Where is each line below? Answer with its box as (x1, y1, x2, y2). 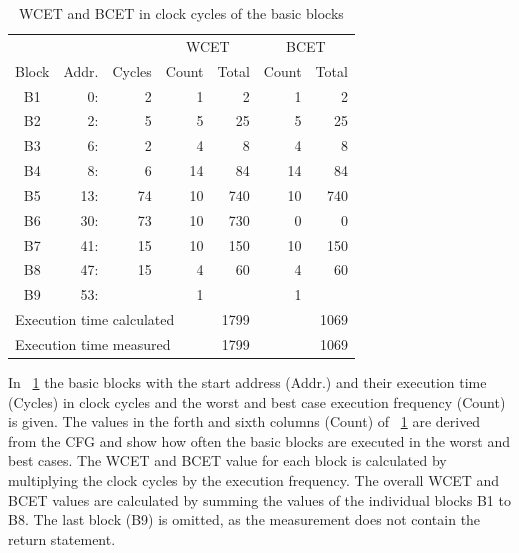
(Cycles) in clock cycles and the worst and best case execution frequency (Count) (8, 391, 506, 412)
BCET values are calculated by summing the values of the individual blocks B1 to (8, 489, 511, 510)
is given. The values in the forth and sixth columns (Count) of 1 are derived (8, 411, 481, 432)
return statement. (8, 528, 116, 549)
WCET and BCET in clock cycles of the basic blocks (19, 3, 344, 23)
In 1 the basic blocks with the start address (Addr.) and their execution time (8, 372, 487, 393)
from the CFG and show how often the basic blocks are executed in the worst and (8, 430, 510, 451)
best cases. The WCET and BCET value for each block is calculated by (8, 450, 447, 471)
